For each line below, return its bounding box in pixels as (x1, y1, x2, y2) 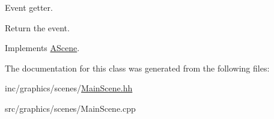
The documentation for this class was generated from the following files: (5, 61, 270, 74)
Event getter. (5, 1, 53, 13)
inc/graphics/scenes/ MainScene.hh (5, 82, 133, 94)
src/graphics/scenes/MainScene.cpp (5, 102, 136, 114)
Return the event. (5, 21, 70, 34)
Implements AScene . (5, 41, 80, 54)
